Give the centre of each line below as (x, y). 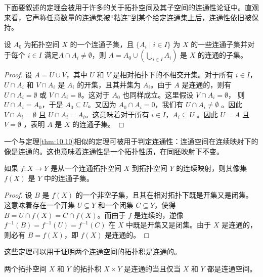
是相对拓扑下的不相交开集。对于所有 (173, 75)
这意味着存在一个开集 (39, 204)
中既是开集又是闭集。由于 (169, 225)
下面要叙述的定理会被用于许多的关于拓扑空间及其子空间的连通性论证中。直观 (131, 7)
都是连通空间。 (232, 268)
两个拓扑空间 (25, 268)
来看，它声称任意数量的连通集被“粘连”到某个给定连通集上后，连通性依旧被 (128, 17)
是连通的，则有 (207, 84)
